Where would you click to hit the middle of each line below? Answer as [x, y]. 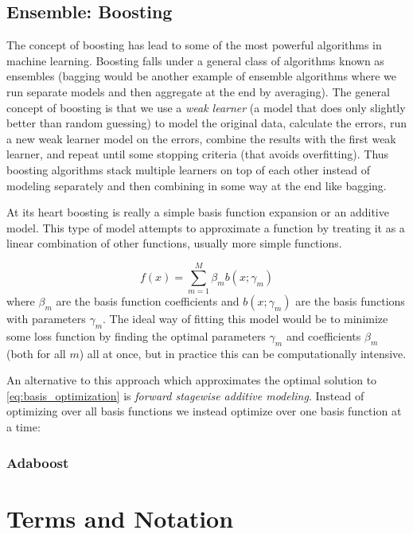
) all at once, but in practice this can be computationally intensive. [243, 353]
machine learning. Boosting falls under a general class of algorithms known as [195, 60]
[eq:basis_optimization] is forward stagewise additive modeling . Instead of [185, 395]
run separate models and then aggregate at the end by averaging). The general [198, 91]
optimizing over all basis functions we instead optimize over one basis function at [204, 411]
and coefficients [323, 335]
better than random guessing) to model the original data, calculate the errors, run [206, 123]
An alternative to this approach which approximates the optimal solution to [192, 380]
